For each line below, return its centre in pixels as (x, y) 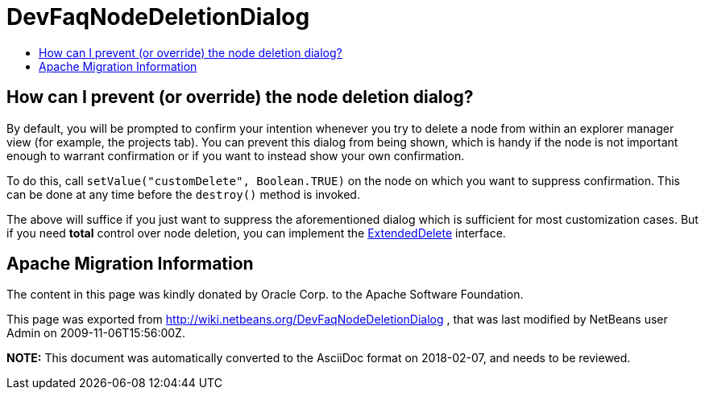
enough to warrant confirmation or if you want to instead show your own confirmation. (236, 155)
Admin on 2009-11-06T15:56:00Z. (96, 333)
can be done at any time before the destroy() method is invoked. (183, 194)
